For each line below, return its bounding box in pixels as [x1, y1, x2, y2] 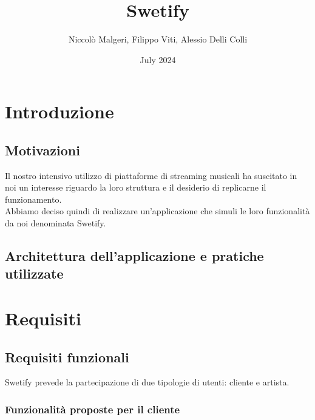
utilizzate [5, 264, 64, 283]
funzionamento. [5, 192, 62, 205]
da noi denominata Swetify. [5, 217, 106, 229]
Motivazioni [5, 140, 80, 159]
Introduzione [5, 99, 114, 124]
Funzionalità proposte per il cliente [5, 401, 180, 416]
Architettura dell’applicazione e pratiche [5, 246, 264, 265]
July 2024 [140, 53, 176, 66]
